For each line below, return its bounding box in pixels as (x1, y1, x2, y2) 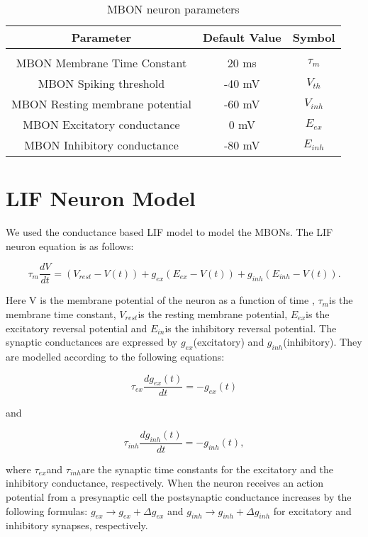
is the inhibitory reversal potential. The (165, 320, 337, 335)
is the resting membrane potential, (138, 306, 288, 321)
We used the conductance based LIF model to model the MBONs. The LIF (6, 225, 333, 239)
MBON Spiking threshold (38, 75, 165, 91)
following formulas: (6, 503, 88, 518)
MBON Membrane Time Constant (16, 55, 187, 71)
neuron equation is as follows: (6, 238, 134, 253)
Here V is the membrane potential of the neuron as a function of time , (6, 293, 315, 307)
